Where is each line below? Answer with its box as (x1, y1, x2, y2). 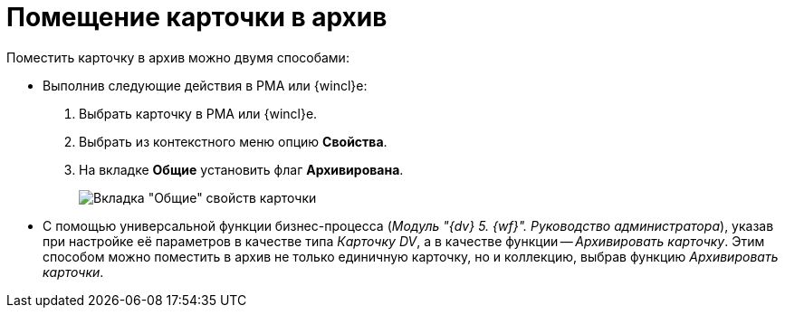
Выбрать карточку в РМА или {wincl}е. (79, 105, 318, 121)
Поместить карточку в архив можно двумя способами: (6, 49, 349, 65)
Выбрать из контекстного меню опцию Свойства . (79, 133, 388, 149)
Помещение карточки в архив (6, 2, 388, 33)
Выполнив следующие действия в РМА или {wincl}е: (43, 77, 368, 93)
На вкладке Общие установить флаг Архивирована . (79, 161, 404, 177)
